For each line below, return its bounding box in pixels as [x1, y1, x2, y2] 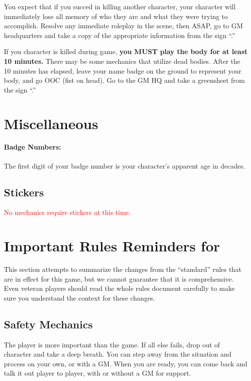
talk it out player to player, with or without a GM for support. [4, 368, 191, 378]
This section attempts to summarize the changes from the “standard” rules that [4, 264, 242, 274]
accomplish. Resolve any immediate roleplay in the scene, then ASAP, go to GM [4, 20, 243, 31]
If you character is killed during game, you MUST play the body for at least [4, 46, 248, 57]
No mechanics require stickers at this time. [4, 207, 131, 217]
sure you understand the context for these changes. [4, 292, 155, 303]
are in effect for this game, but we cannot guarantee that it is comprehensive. [4, 273, 234, 284]
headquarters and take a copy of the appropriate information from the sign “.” [4, 30, 235, 40]
